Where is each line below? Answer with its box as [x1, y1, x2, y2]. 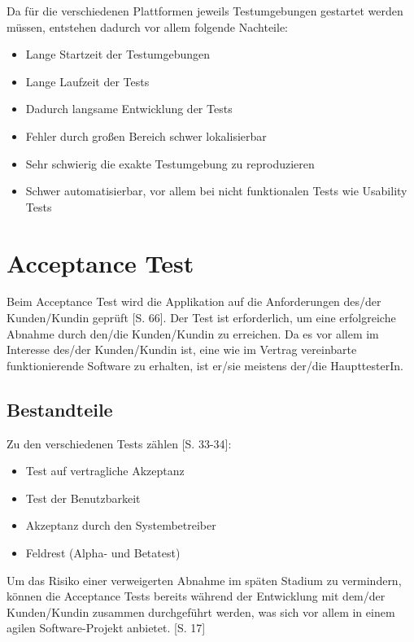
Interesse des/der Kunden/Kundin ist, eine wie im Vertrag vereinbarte [7, 341, 357, 358]
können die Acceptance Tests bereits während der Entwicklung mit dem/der [7, 587, 386, 605]
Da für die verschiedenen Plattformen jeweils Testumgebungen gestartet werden [7, 2, 403, 19]
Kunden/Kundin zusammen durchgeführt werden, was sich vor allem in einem [7, 603, 395, 620]
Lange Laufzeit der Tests [25, 72, 150, 90]
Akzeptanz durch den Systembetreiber [25, 517, 216, 534]
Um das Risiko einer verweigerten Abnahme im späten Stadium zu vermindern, [7, 571, 402, 588]
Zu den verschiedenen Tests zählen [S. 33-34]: [7, 435, 232, 452]
